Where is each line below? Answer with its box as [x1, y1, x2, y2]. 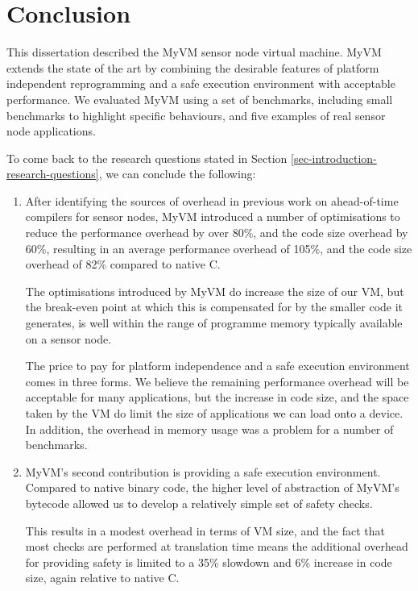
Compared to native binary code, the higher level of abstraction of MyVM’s [25, 479, 399, 496]
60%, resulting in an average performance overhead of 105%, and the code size [25, 239, 412, 256]
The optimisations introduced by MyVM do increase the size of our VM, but [25, 282, 404, 299]
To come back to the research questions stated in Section [6, 149, 288, 166]
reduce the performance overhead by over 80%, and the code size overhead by [25, 224, 408, 241]
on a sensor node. [25, 330, 112, 347]
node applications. [6, 123, 96, 139]
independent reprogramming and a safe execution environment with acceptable [6, 75, 395, 92]
